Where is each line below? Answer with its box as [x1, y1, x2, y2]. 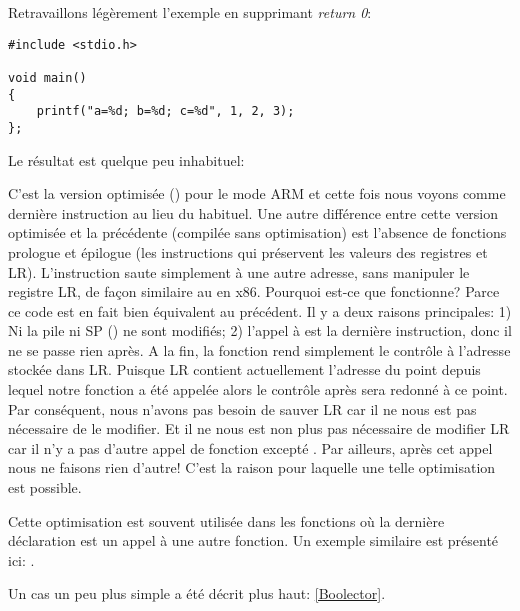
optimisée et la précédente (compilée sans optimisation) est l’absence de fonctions [8, 222, 507, 243]
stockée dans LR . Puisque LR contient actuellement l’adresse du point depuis [8, 359, 481, 380]
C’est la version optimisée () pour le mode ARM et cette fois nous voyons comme [8, 183, 506, 204]
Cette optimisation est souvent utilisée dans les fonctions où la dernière [8, 510, 445, 531]
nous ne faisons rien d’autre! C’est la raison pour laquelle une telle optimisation [8, 457, 496, 478]
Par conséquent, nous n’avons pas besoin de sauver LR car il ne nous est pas [8, 398, 477, 419]
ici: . [8, 549, 35, 570]
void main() [8, 70, 87, 85]
